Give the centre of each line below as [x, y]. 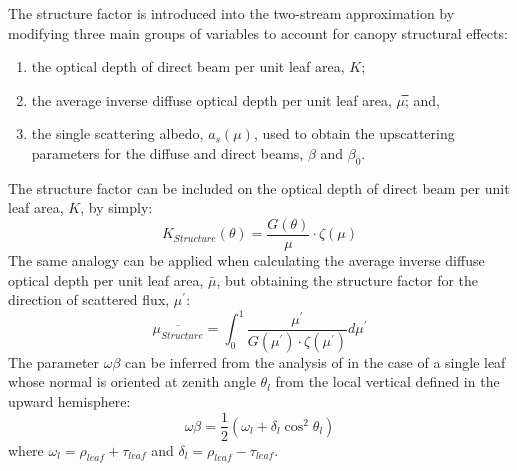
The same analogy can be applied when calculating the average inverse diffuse [246, 260]
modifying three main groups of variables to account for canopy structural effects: [258, 32]
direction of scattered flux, [89, 299]
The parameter [54, 361]
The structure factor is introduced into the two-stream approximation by [231, 13]
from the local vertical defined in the [387, 381]
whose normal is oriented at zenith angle [132, 381]
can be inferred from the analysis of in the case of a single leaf [315, 361]
